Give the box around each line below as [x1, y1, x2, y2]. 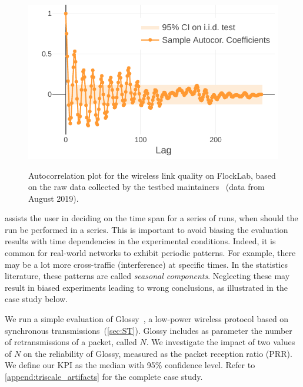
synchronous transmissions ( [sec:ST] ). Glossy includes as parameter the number [5, 324, 292, 336]
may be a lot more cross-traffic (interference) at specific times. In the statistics [5, 258, 288, 270]
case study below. [5, 293, 68, 305]
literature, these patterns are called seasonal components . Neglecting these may [5, 270, 290, 282]
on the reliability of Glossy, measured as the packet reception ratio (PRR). [23, 347, 292, 359]
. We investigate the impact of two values [146, 336, 295, 348]
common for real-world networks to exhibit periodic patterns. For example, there [5, 247, 296, 259]
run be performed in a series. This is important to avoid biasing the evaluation [5, 223, 288, 235]
